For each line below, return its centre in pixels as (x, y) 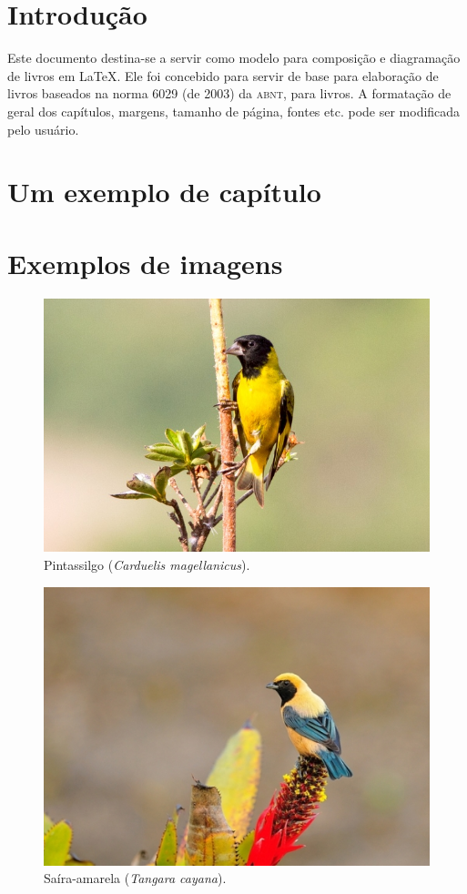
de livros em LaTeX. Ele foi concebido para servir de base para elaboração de (223, 75)
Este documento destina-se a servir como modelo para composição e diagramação (234, 58)
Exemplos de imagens (145, 263)
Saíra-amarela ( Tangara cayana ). (135, 878)
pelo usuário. (43, 129)
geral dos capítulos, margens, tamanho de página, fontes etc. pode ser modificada (234, 111)
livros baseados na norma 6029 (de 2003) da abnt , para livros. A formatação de (229, 93)
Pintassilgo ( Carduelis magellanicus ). (147, 565)
